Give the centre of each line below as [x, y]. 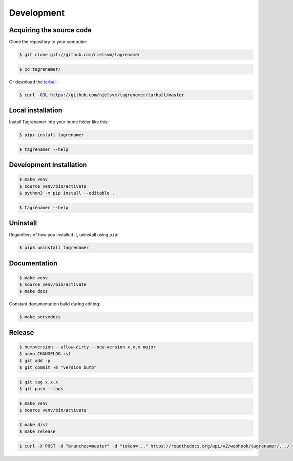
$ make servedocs [40, 317]
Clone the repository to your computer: [48, 42]
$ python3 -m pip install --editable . [67, 193]
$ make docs [34, 291]
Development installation [48, 165]
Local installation [36, 110]
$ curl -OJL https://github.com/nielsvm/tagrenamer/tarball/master [102, 95]
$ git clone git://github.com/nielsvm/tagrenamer [80, 55]
